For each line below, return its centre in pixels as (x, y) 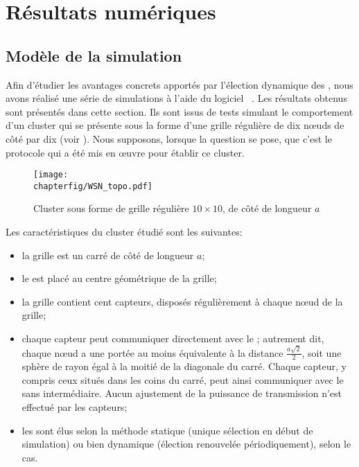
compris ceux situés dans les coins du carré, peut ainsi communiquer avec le (183, 379)
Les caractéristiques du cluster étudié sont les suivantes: (124, 232)
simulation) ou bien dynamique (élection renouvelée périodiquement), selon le (186, 444)
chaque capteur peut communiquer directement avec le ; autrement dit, (173, 338)
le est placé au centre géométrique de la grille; (119, 278)
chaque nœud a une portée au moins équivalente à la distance (152, 352)
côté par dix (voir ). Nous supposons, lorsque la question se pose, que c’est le (169, 138)
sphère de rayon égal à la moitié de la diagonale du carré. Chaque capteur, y (184, 366)
